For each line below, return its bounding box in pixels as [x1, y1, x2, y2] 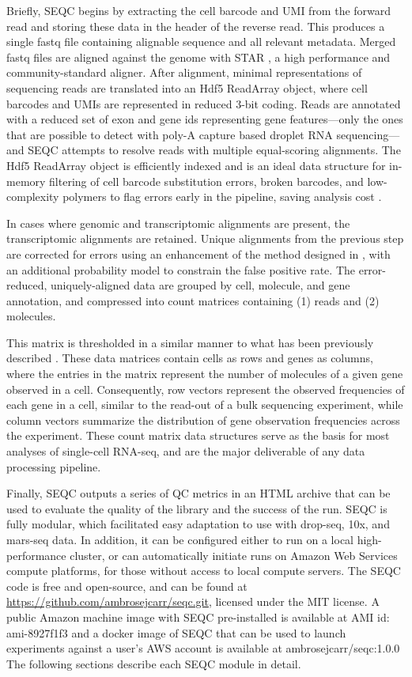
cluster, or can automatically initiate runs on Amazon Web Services [70, 547, 398, 563]
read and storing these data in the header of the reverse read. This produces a [6, 17, 385, 34]
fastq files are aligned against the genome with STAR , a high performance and [6, 48, 391, 65]
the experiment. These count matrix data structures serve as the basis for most [6, 427, 390, 444]
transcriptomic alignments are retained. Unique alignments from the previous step [6, 230, 404, 247]
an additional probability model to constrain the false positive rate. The [6, 261, 355, 278]
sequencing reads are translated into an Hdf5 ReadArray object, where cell [6, 79, 368, 96]
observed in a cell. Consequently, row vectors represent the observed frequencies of [6, 380, 405, 397]
